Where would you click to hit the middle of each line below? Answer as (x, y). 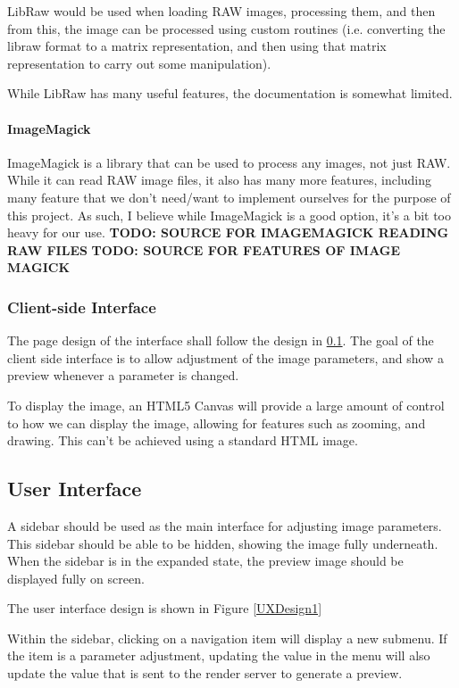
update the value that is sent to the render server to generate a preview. (205, 673)
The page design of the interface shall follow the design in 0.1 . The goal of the (221, 340)
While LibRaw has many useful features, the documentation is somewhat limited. (230, 93)
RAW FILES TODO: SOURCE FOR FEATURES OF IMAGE (204, 249)
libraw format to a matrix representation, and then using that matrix (197, 46)
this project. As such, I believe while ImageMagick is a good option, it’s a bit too (229, 215)
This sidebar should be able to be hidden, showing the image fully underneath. (223, 543)
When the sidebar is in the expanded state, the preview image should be (205, 561)
